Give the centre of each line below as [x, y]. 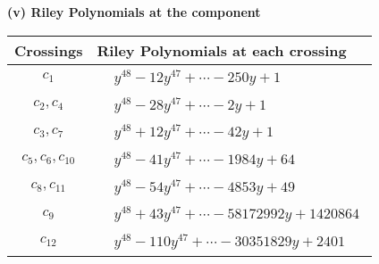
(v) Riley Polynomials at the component [134, 12]
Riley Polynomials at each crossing [222, 50]
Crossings [49, 50]
